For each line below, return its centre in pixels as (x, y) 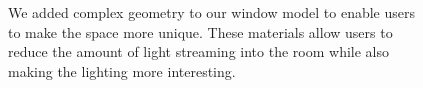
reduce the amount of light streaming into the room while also (198, 51)
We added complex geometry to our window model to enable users (212, 12)
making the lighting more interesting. (122, 70)
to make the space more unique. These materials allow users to (200, 31)
